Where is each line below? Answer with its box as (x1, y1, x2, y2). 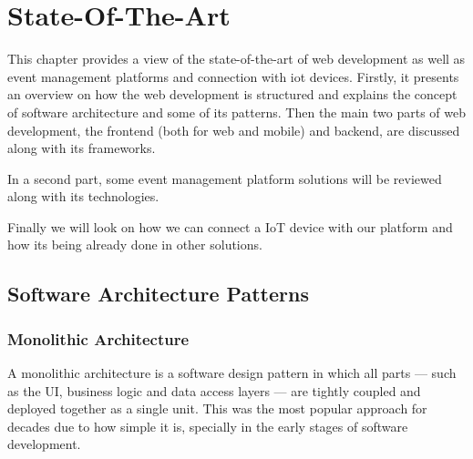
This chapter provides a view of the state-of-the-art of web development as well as (7, 49, 466, 68)
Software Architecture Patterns (7, 280, 309, 308)
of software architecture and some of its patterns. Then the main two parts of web (7, 102, 466, 121)
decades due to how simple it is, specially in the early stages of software (7, 416, 408, 435)
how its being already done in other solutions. (7, 235, 262, 254)
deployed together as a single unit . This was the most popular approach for (7, 399, 427, 418)
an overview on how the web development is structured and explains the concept (7, 85, 458, 104)
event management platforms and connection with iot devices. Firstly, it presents (7, 66, 459, 86)
